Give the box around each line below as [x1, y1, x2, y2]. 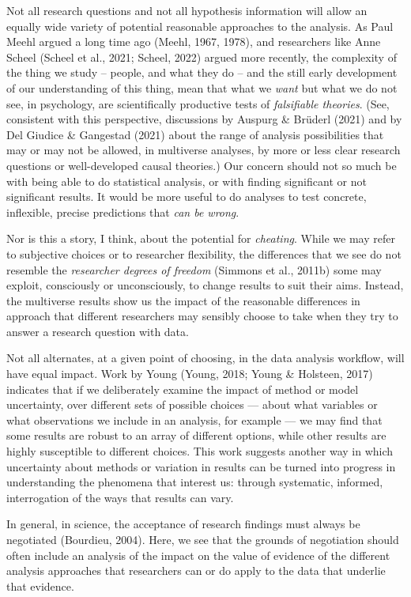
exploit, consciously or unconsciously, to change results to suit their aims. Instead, [6, 277, 404, 293]
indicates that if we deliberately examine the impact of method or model [6, 380, 359, 397]
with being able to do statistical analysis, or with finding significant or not [6, 172, 367, 189]
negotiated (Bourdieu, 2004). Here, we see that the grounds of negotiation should [6, 531, 399, 547]
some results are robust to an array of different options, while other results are [6, 427, 386, 444]
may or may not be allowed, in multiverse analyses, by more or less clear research [6, 142, 401, 158]
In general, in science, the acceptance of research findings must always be [6, 516, 360, 532]
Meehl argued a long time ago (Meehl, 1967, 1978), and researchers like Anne [6, 33, 381, 50]
